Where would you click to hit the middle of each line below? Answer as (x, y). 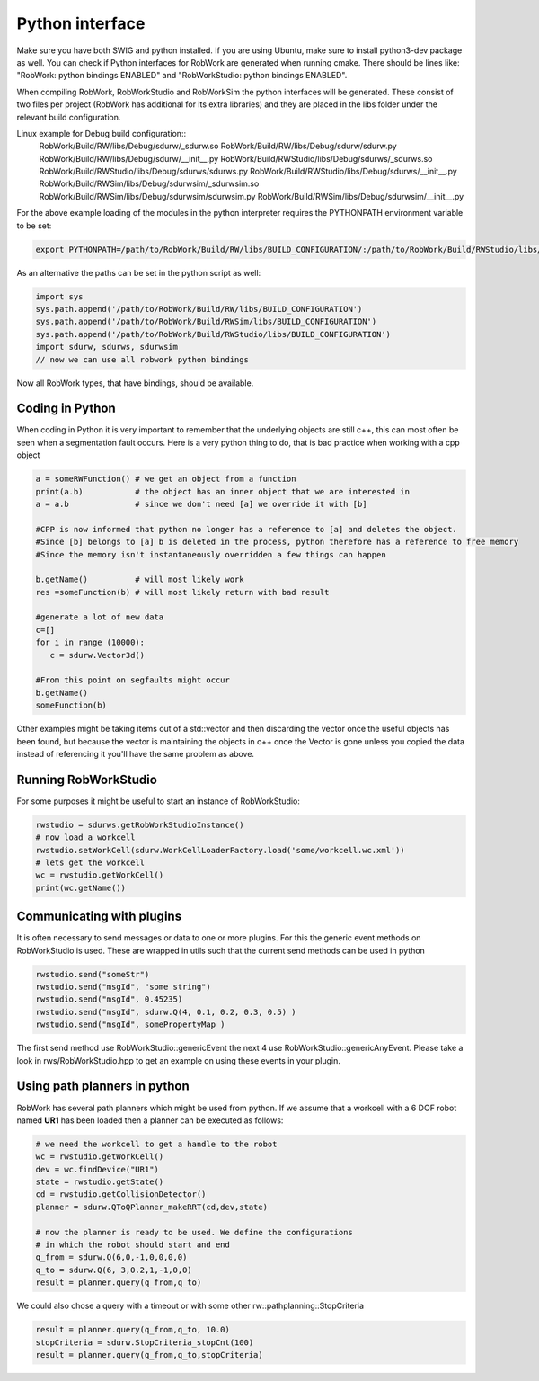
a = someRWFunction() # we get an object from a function (166, 479)
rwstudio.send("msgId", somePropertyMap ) (130, 1025)
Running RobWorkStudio (87, 779)
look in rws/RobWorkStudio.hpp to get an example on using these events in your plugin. (179, 1060)
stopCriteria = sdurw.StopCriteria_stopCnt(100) (145, 1342)
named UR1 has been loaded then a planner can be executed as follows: (150, 1120)
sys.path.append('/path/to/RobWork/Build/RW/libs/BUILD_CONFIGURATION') (199, 309)
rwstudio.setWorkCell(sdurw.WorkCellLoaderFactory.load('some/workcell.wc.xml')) (221, 850)
